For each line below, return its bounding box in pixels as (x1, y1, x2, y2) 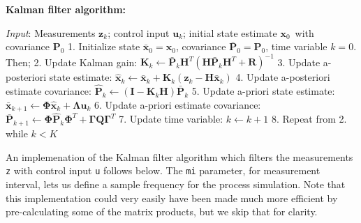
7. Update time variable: (119, 111, 223, 126)
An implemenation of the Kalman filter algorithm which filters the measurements (6, 149, 353, 164)
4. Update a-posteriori (235, 70, 330, 84)
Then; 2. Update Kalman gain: (6, 54, 138, 69)
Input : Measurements (6, 25, 96, 40)
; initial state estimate (183, 25, 277, 40)
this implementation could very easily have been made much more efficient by (6, 190, 338, 205)
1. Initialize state (68, 39, 140, 54)
